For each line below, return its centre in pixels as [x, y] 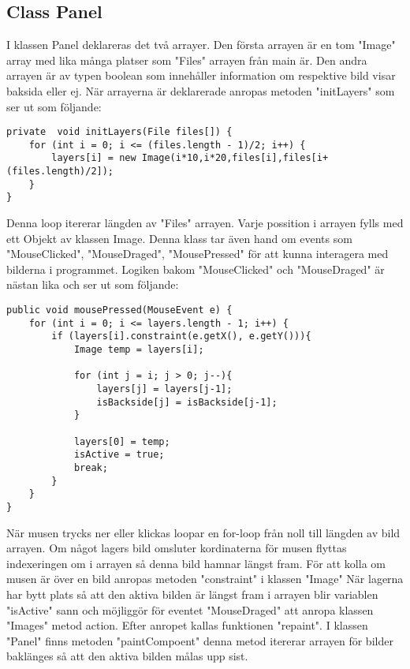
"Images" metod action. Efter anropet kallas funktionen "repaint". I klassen [187, 625]
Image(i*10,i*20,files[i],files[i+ [235, 158]
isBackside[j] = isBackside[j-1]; [187, 402]
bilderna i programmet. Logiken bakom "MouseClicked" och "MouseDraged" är [196, 269]
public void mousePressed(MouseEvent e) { [119, 310]
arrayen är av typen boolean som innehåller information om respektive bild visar [201, 75]
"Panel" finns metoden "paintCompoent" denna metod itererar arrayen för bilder [200, 640]
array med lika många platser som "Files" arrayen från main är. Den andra [187, 60]
